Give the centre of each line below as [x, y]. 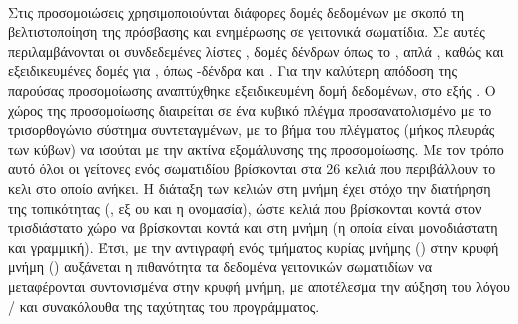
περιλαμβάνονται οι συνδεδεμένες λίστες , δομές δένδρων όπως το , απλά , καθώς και [256, 50]
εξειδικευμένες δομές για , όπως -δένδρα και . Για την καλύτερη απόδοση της [232, 70]
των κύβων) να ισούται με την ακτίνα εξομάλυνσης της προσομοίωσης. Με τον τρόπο [256, 148]
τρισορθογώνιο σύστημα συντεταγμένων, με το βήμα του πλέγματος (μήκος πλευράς [251, 129]
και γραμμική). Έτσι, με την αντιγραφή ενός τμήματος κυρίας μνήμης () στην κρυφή [253, 246]
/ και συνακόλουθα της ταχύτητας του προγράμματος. [164, 305]
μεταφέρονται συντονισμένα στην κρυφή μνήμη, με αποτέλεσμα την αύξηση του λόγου [259, 285]
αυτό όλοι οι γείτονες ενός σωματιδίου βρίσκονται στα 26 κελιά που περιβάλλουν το [252, 168]
